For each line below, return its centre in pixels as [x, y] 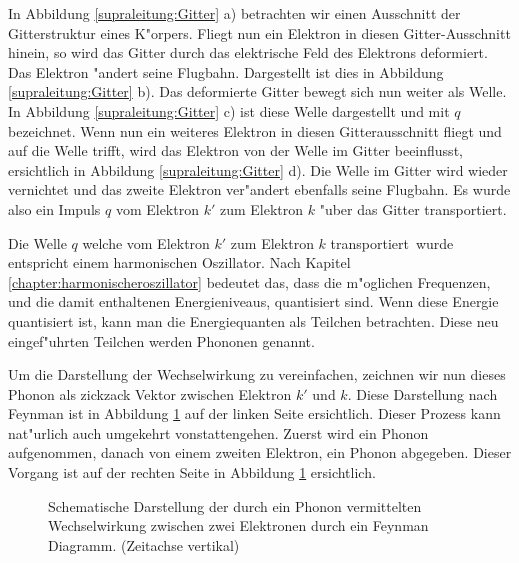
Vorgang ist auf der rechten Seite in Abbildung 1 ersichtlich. [192, 472]
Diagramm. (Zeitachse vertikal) [144, 544]
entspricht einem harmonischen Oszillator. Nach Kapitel [179, 262]
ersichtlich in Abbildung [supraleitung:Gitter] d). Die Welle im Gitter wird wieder [258, 169]
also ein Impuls [54, 208]
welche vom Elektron [146, 242]
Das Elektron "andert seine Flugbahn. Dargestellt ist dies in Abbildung [226, 71]
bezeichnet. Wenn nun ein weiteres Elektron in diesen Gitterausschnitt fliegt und [255, 130]
